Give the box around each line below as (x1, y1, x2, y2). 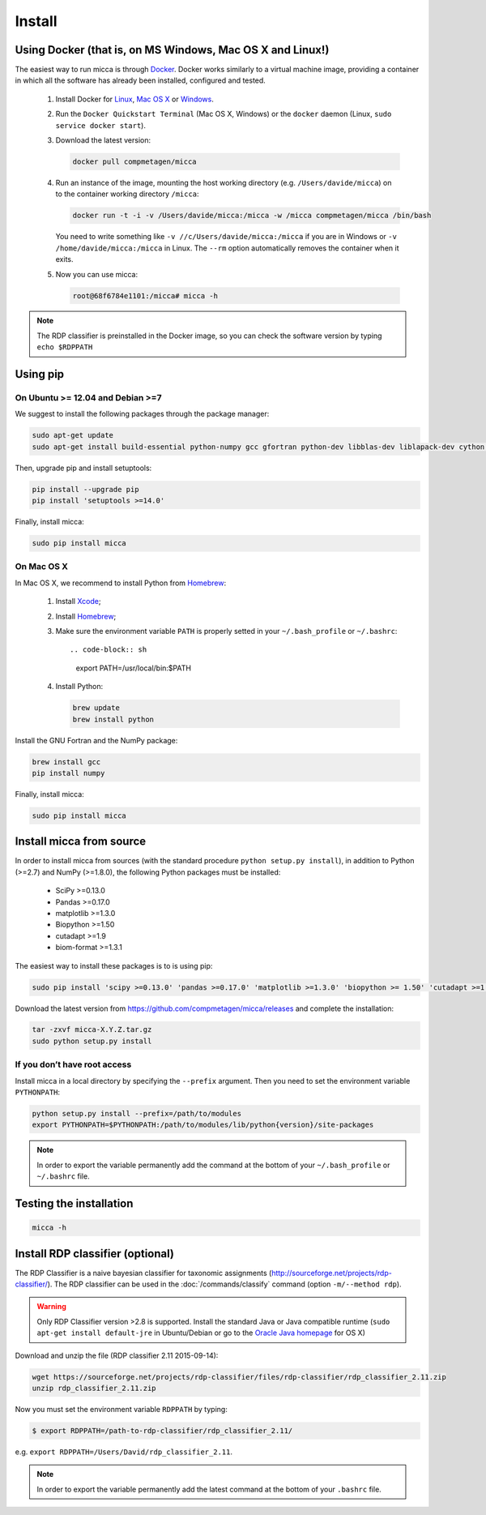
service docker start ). (55, 120, 146, 130)
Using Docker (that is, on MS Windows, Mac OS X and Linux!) (15, 43, 330, 57)
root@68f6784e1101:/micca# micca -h (72, 291, 219, 300)
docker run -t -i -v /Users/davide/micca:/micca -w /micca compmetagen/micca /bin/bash (72, 211, 432, 220)
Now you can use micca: (55, 269, 138, 279)
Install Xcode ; (55, 597, 101, 606)
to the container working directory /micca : (55, 189, 199, 199)
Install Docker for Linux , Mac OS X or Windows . (55, 94, 214, 104)
